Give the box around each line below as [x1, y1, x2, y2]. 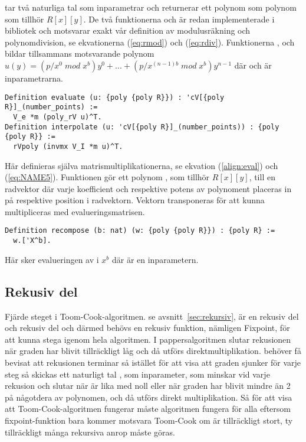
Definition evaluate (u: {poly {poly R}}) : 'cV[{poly [5, 93, 225, 102]
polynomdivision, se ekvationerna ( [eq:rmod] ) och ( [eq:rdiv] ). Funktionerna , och [5, 35, 295, 48]
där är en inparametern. [111, 253, 199, 265]
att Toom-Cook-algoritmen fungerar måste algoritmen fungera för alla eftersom [5, 402, 291, 415]
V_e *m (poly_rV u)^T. [13, 112, 102, 121]
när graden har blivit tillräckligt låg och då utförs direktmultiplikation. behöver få [5, 344, 301, 357]
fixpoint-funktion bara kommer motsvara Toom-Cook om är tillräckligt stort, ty [5, 414, 293, 426]
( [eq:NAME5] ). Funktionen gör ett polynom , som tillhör [5, 171, 210, 183]
